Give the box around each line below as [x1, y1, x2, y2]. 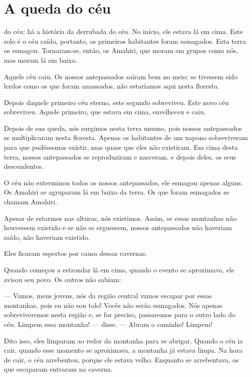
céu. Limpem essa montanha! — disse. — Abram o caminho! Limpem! [4, 319, 213, 329]
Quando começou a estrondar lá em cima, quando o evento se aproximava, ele [4, 265, 235, 274]
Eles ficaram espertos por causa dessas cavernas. [4, 248, 147, 258]
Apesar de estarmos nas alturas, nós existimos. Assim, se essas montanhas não [4, 213, 236, 223]
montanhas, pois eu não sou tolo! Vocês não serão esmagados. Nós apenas [4, 300, 222, 310]
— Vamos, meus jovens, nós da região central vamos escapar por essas [4, 290, 212, 301]
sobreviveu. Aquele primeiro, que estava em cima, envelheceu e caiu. [4, 107, 206, 117]
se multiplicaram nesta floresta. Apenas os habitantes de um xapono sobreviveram [4, 132, 248, 143]
